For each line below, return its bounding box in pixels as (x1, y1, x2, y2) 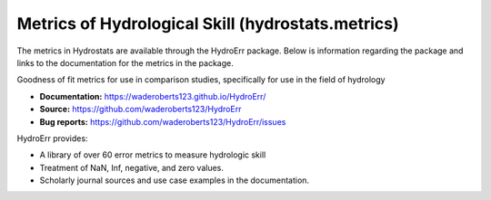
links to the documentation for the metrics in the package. (16, 57, 234, 68)
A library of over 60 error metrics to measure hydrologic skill (39, 149, 266, 160)
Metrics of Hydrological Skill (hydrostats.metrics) (16, 14, 399, 33)
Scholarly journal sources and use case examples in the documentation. (39, 175, 309, 186)
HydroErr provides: (16, 132, 88, 144)
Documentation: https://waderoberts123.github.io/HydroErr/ (39, 90, 266, 101)
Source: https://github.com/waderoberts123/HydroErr (39, 104, 242, 115)
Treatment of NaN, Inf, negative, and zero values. (39, 162, 225, 173)
